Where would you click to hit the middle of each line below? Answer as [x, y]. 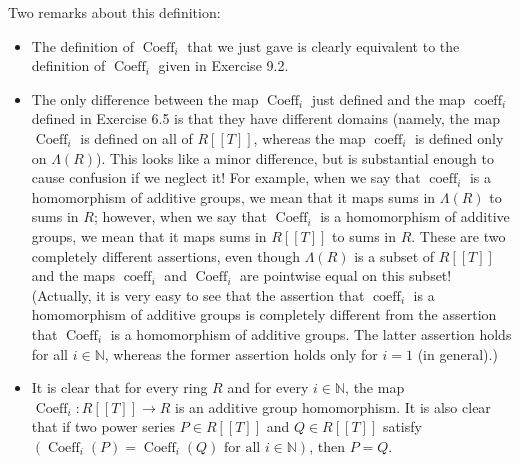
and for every [268, 387]
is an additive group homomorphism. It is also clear [333, 406]
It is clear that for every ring [119, 387]
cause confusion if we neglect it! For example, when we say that [226, 177]
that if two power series [103, 426]
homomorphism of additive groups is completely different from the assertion [264, 314]
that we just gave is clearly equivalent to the [323, 45]
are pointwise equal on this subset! [346, 275]
